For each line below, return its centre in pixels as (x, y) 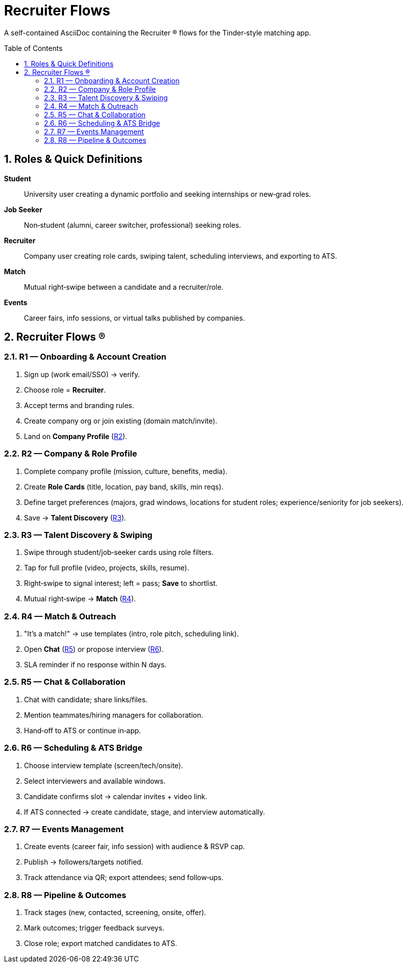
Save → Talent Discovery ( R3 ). (75, 517)
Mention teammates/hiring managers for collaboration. (114, 715)
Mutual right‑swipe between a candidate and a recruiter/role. (124, 287)
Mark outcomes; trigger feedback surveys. (94, 928)
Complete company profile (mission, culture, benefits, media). (126, 471)
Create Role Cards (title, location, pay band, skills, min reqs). (124, 486)
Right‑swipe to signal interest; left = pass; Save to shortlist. (121, 583)
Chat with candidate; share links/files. (86, 699)
